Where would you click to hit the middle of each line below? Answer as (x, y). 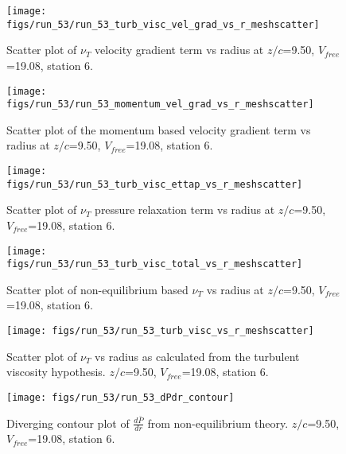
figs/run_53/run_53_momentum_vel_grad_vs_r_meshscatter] (160, 105)
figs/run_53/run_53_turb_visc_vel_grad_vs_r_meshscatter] (163, 24)
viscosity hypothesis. (56, 372)
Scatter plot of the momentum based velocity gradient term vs (159, 129)
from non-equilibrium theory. (218, 423)
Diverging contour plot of (68, 423)
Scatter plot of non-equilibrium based (97, 289)
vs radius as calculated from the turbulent (197, 356)
